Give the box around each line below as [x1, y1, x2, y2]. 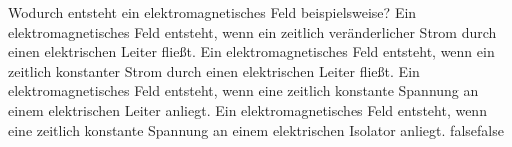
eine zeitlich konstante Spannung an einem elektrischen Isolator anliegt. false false [8, 119, 504, 140]
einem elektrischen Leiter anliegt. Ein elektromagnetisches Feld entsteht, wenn [8, 99, 487, 120]
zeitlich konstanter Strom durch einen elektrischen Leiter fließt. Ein [8, 60, 420, 81]
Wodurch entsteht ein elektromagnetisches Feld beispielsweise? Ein [8, 2, 417, 22]
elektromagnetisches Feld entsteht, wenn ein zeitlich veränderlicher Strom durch [8, 21, 497, 42]
